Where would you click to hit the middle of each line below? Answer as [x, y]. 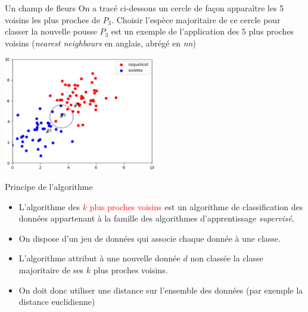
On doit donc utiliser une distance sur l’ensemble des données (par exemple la [161, 290]
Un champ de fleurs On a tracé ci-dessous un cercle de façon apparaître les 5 [144, 8]
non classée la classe [227, 258]
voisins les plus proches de [52, 19]
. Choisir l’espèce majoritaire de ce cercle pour [196, 19]
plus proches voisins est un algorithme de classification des [196, 206]
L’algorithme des [49, 206]
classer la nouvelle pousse [51, 31]
